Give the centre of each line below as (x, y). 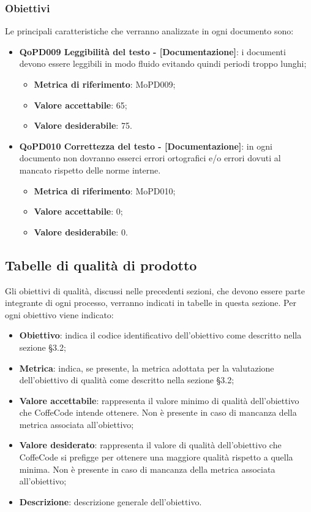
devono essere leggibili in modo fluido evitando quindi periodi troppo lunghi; (163, 63)
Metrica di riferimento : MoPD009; (105, 84)
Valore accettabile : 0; (78, 211)
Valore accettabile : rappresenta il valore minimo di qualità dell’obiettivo (159, 400)
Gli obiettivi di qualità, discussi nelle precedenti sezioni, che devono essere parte (155, 290)
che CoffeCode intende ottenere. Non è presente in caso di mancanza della (158, 412)
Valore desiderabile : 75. (83, 125)
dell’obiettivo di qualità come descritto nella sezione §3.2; (127, 380)
